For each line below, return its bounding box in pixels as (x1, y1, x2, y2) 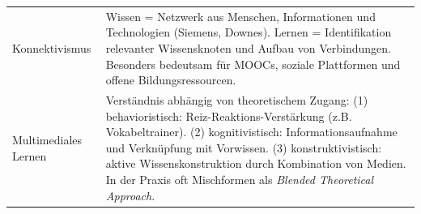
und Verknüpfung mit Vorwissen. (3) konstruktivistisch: (105, 139, 382, 156)
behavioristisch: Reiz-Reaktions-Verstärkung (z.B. (105, 107, 352, 124)
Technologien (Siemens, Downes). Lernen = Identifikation (105, 24, 392, 41)
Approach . (105, 186, 155, 203)
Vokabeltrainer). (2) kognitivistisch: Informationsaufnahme (105, 123, 398, 140)
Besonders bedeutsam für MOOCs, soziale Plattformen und (105, 55, 401, 72)
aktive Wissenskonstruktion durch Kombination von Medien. (105, 155, 406, 172)
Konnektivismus (12, 39, 91, 56)
